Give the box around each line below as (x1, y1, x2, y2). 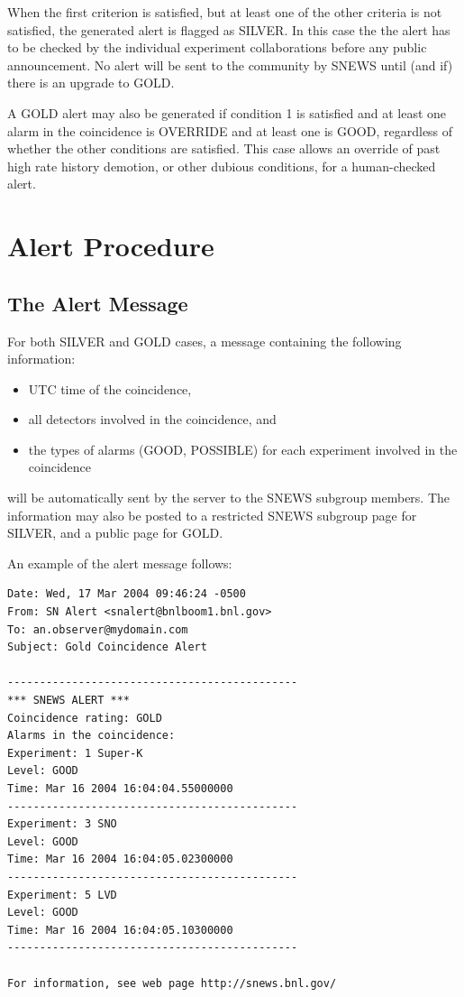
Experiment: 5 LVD (7, 888, 117, 901)
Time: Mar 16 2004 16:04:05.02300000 (7, 853, 233, 866)
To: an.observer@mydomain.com (7, 623, 188, 636)
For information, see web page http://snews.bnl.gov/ (7, 976, 337, 990)
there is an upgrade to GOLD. (7, 73, 175, 92)
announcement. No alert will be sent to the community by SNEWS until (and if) (7, 55, 453, 74)
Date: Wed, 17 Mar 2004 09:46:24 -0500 (7, 587, 246, 601)
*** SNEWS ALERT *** (7, 694, 131, 707)
